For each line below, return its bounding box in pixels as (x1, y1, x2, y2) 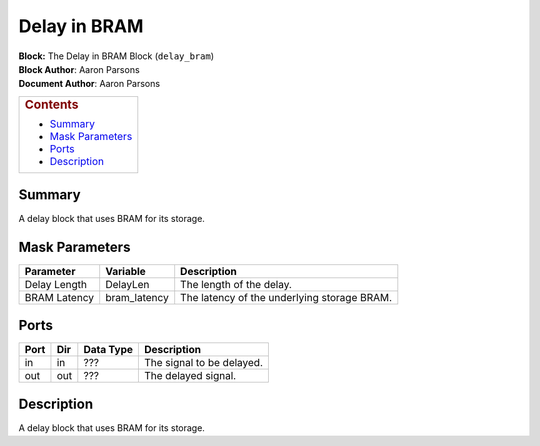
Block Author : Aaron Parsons (18, 63, 140, 75)
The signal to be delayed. (143, 356, 264, 370)
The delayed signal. (143, 369, 237, 383)
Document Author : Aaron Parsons (18, 78, 160, 90)
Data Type (83, 343, 134, 357)
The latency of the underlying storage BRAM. (180, 290, 393, 304)
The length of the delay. (180, 277, 292, 291)
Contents (24, 96, 79, 112)
